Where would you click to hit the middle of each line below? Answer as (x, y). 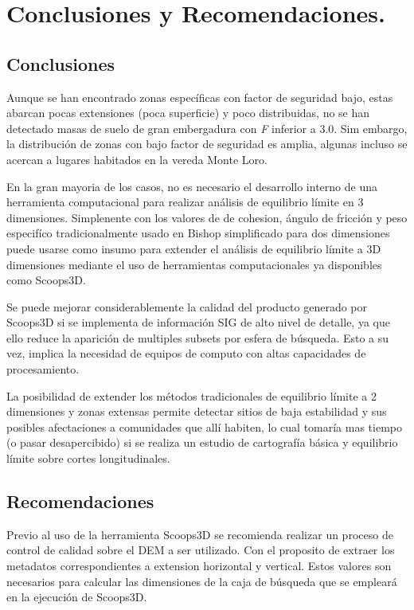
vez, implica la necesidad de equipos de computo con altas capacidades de (186, 353)
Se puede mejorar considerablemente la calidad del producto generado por (187, 306)
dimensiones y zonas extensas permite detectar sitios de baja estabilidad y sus (197, 411)
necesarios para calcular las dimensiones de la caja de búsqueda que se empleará (202, 581)
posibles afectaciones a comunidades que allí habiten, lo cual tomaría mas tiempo (205, 426)
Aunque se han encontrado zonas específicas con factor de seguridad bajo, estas (200, 97)
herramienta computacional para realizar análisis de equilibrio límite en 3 (185, 202)
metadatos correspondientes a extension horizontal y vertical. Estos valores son (199, 566)
